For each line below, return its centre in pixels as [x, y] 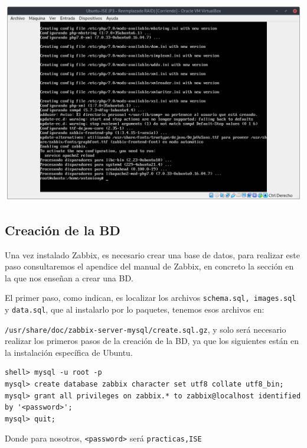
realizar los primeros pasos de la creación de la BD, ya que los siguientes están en [152, 341]
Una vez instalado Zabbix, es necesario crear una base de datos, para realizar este [152, 254]
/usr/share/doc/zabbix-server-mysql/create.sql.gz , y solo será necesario [146, 329]
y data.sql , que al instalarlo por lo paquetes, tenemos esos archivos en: [135, 309]
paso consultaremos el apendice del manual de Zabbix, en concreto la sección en [149, 266]
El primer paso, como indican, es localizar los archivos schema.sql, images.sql [151, 298]
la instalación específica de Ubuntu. [69, 352]
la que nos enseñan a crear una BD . [69, 277]
